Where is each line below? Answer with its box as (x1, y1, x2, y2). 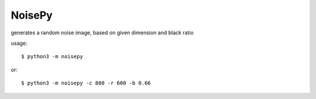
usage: (11, 40, 28, 47)
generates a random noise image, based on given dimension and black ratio (11, 29, 194, 36)
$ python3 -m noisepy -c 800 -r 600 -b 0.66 (21, 80, 152, 87)
